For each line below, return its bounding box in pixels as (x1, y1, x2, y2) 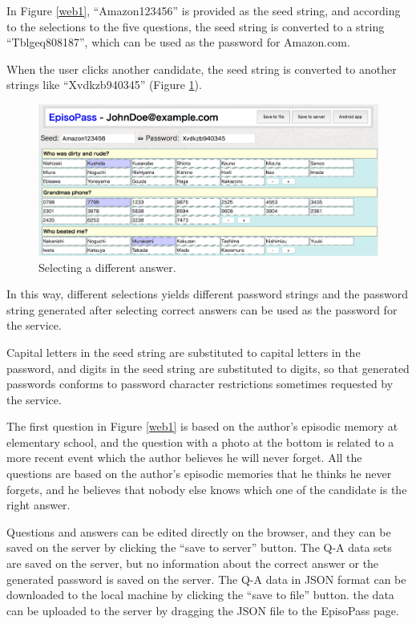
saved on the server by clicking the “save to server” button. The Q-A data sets (6, 539, 392, 556)
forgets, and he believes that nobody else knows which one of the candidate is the (6, 480, 407, 497)
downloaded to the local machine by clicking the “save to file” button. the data (6, 586, 394, 603)
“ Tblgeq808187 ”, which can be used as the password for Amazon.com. (6, 34, 350, 51)
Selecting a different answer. (38, 258, 176, 275)
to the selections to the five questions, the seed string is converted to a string (6, 18, 385, 34)
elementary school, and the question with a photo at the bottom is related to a (6, 433, 394, 450)
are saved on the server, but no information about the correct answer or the (6, 555, 379, 572)
